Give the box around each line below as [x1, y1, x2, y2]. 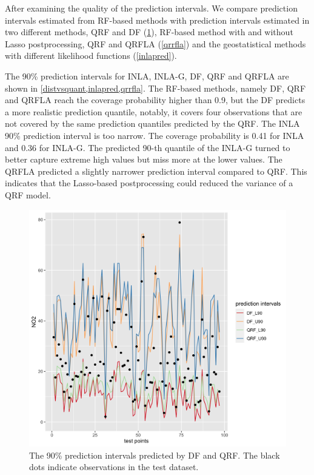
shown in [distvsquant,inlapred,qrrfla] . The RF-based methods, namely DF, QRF [5, 81, 306, 94]
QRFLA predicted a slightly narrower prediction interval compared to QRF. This [5, 164, 307, 177]
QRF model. [5, 188, 51, 201]
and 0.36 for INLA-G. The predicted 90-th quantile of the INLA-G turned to [5, 141, 290, 153]
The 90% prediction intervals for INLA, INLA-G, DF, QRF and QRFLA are [5, 69, 289, 82]
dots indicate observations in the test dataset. [29, 460, 199, 473]
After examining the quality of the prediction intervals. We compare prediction [5, 2, 298, 14]
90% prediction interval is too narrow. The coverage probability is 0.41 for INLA [5, 129, 304, 141]
